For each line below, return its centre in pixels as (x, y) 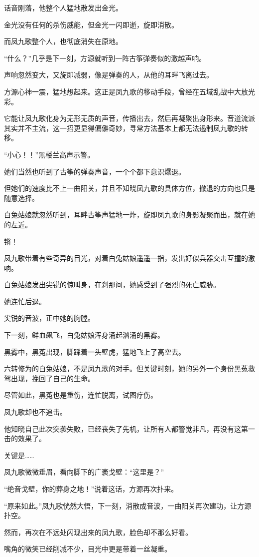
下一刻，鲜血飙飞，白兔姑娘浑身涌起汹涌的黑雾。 (84, 335)
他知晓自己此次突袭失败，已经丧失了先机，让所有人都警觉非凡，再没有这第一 (129, 428)
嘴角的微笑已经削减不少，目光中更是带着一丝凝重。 (88, 549)
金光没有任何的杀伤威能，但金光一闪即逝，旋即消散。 (91, 24)
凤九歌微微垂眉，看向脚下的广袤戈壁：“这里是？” (84, 472)
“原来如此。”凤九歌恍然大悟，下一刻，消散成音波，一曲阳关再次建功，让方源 (128, 505)
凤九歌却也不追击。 (35, 412)
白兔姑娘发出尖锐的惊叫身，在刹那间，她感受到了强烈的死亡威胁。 (112, 284)
